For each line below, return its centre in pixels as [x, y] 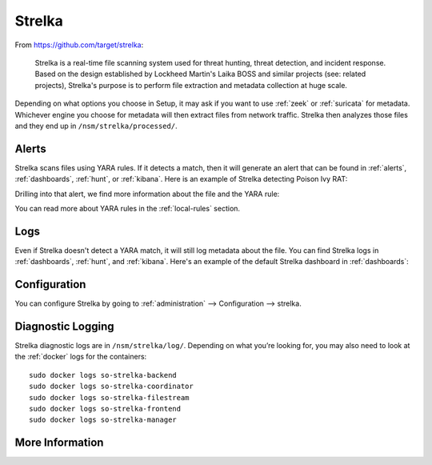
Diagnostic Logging [65, 326]
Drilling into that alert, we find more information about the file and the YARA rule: [147, 194]
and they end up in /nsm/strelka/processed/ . [96, 126]
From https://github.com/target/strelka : [79, 45]
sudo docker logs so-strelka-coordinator [111, 387]
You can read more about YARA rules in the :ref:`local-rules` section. [127, 208]
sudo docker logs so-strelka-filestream [109, 397]
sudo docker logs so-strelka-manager [103, 420]
